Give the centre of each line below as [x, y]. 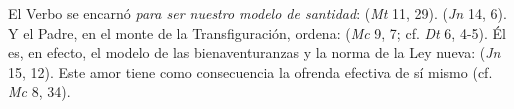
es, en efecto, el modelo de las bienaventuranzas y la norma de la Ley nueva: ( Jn [254, 52]
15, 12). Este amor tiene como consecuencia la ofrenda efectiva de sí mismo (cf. [250, 71]
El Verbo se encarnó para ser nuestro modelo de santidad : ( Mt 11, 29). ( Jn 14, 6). [257, 13]
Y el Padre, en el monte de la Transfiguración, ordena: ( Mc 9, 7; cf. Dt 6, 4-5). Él [257, 32]
